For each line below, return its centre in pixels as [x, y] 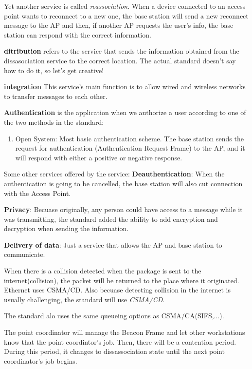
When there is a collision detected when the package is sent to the [103, 271]
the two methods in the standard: [54, 122]
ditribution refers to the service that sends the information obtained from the [122, 51]
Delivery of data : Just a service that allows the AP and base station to [113, 244]
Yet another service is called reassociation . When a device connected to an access [125, 6]
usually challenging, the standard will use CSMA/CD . [84, 299]
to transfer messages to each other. [56, 96]
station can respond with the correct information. [78, 34]
